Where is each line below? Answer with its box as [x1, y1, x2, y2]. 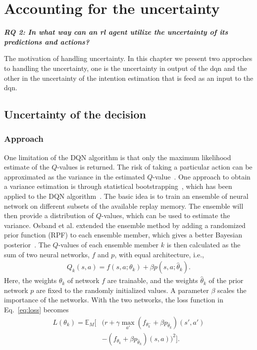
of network [67, 275, 100, 286]
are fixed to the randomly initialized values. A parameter [36, 285, 209, 295]
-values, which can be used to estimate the [101, 210, 230, 221]
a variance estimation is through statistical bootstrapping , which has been [4, 181, 232, 191]
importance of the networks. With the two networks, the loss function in [4, 294, 223, 305]
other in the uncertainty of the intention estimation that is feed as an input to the [4, 72, 254, 83]
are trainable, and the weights [107, 275, 198, 286]
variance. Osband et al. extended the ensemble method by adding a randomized [4, 220, 246, 230]
